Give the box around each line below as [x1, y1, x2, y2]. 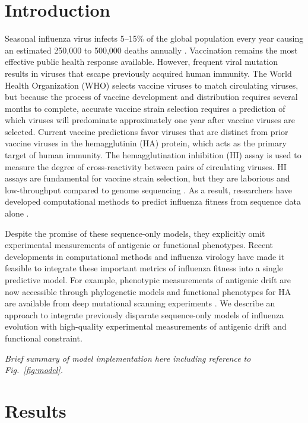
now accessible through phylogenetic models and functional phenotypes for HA [5, 285, 291, 297]
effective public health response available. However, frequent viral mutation [5, 55, 278, 68]
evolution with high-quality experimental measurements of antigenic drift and [5, 320, 287, 333]
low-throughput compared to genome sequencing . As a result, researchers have [5, 183, 292, 196]
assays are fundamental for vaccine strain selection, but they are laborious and [5, 172, 290, 184]
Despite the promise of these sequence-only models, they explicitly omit [5, 227, 265, 239]
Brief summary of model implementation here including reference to [5, 352, 251, 364]
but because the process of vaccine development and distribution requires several [5, 90, 298, 103]
